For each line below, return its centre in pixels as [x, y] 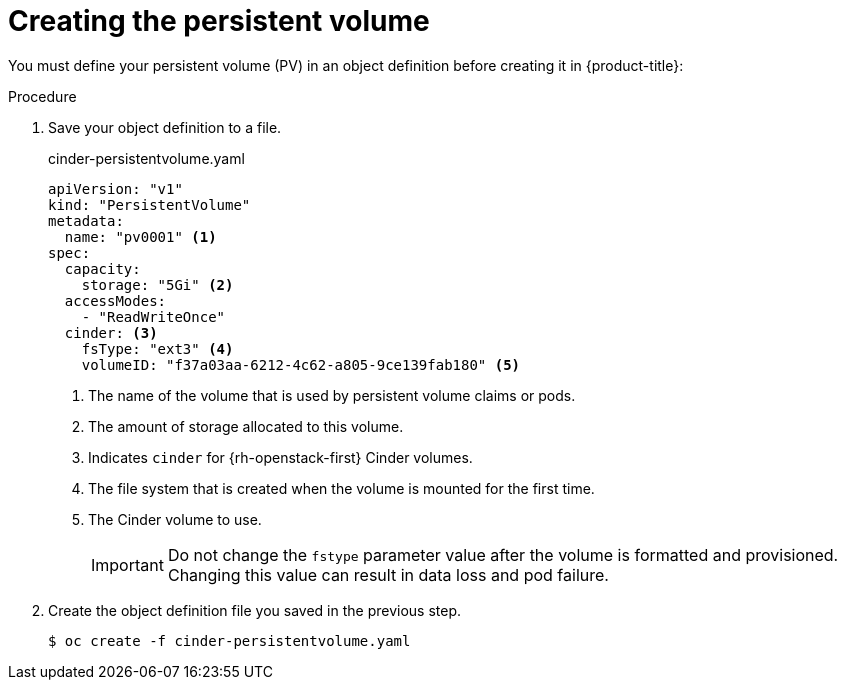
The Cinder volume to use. [175, 519]
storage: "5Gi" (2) [157, 284]
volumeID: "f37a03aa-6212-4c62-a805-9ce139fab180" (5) [301, 364]
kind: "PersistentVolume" [149, 204]
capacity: [102, 268]
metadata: [86, 220]
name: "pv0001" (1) [140, 236]
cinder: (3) [111, 332]
